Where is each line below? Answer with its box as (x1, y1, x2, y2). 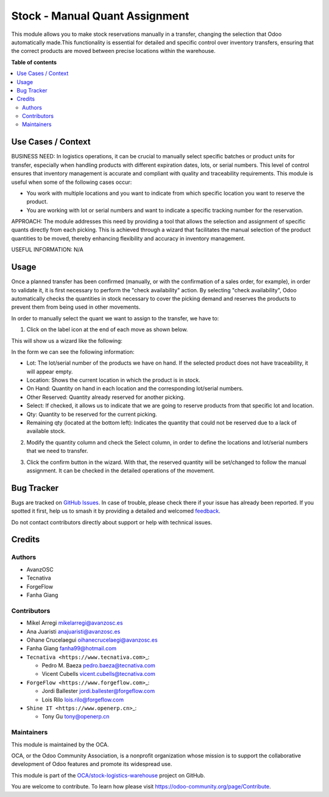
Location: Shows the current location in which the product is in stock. (26, 376, 200, 384)
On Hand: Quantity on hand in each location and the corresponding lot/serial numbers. (26, 385, 244, 392)
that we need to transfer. (26, 448, 88, 455)
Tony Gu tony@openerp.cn (41, 713, 110, 720)
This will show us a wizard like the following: (11, 337, 123, 344)
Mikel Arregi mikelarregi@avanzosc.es (26, 619, 123, 627)
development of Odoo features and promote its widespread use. (11, 760, 172, 768)
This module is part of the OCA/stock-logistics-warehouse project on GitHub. (11, 771, 205, 779)
